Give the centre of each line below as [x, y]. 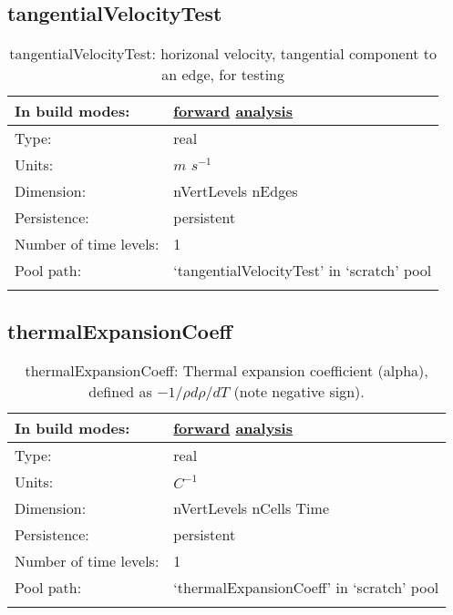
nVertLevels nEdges [236, 191]
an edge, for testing [223, 75]
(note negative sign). [299, 392]
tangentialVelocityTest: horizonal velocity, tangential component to [223, 54]
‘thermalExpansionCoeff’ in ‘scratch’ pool [306, 588]
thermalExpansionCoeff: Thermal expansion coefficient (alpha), [226, 371]
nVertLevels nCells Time [251, 508]
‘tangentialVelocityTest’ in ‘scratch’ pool [303, 271]
